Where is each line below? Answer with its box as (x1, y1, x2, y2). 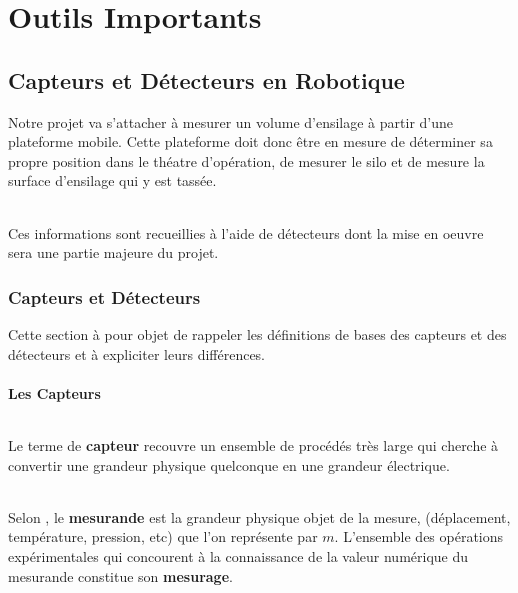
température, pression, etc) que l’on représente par (8, 526, 318, 547)
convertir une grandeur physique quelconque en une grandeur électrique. (8, 454, 450, 475)
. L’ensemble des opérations (334, 526, 504, 547)
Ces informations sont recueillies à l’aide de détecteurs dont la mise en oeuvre (8, 222, 484, 243)
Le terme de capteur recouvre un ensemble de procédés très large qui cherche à (8, 434, 499, 455)
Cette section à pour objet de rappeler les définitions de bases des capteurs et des (8, 323, 507, 344)
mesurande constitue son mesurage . (8, 565, 233, 586)
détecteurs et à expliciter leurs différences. (8, 343, 266, 364)
